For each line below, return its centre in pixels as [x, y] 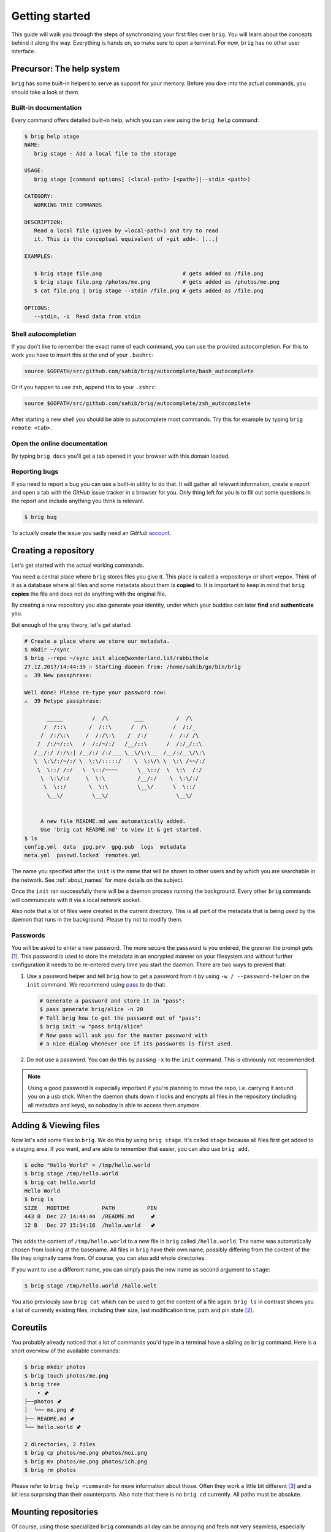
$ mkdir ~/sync [47, 650]
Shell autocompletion [44, 334]
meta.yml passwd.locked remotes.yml [82, 855]
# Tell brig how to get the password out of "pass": [120, 1018]
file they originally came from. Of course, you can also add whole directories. [109, 1258]
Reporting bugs [35, 472]
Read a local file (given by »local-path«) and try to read [126, 231]
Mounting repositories [55, 1512]
